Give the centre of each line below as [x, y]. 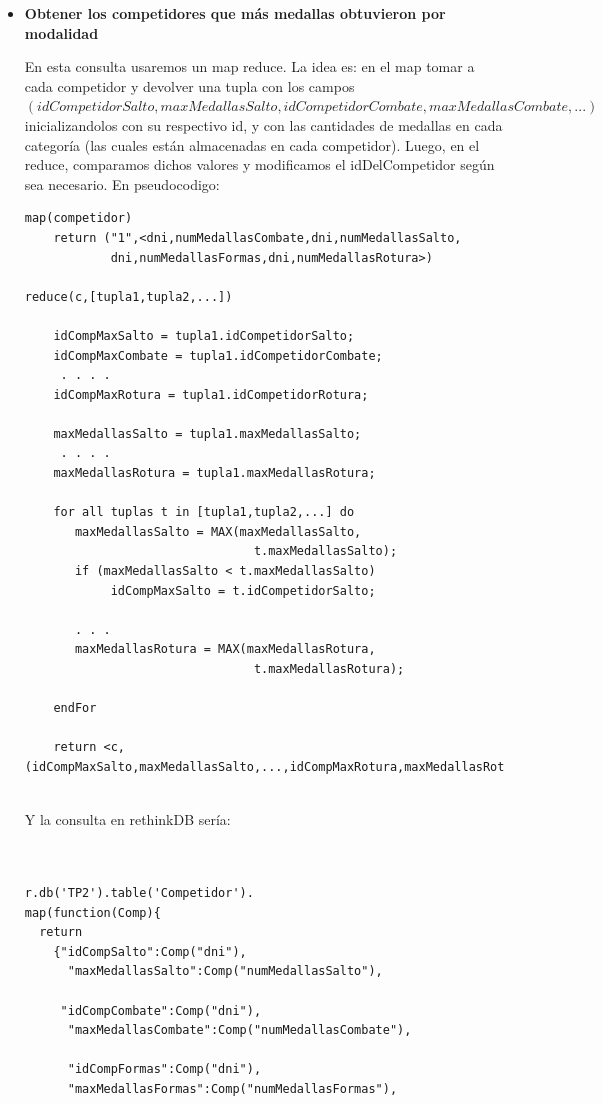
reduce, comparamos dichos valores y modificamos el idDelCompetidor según [259, 164]
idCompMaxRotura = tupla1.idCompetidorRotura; [211, 394]
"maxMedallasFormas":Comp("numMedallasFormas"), [232, 1088]
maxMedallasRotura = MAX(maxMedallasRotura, [225, 649]
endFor [75, 708]
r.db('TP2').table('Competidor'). [139, 892]
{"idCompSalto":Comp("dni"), [150, 951]
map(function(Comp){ [92, 912]
